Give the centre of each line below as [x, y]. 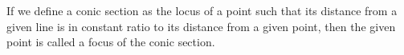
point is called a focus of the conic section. [111, 42]
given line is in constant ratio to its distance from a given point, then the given [201, 26]
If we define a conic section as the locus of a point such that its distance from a [202, 10]
